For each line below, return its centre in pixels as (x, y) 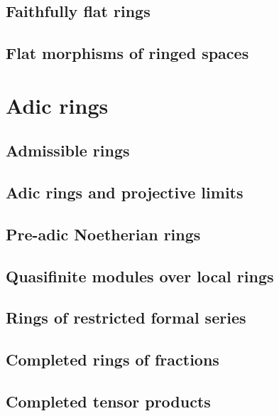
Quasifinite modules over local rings (140, 276)
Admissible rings (68, 150)
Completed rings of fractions (113, 359)
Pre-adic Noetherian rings (103, 234)
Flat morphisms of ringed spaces (127, 53)
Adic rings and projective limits (125, 192)
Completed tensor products (108, 401)
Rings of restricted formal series (126, 318)
